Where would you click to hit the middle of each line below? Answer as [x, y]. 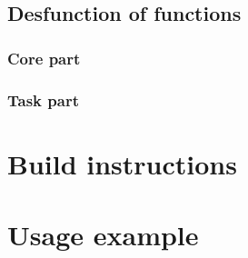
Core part [44, 58]
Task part [43, 99]
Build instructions [122, 163]
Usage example [103, 235]
